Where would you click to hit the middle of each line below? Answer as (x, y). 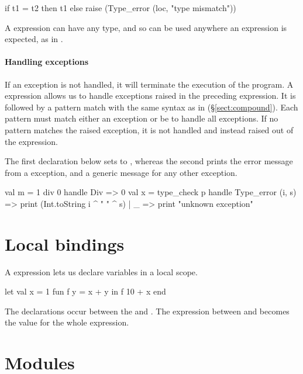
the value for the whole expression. (67, 322)
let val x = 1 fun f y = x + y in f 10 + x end (85, 291)
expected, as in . (34, 39)
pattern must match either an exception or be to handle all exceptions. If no (142, 118)
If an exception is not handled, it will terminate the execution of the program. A (149, 84)
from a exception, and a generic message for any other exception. (121, 172)
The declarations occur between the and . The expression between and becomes (147, 311)
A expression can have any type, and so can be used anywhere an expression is (146, 27)
